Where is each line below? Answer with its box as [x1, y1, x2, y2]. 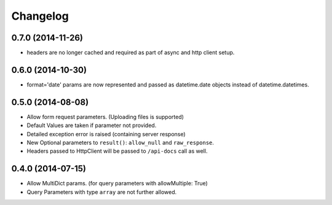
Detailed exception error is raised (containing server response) [26, 130, 186, 137]
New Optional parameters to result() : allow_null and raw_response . [26, 139, 215, 147]
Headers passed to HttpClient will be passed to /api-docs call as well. [26, 147, 208, 155]
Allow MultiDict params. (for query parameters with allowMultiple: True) [26, 180, 208, 187]
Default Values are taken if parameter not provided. [26, 122, 157, 129]
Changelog [11, 9, 69, 23]
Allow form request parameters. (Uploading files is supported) [26, 113, 184, 120]
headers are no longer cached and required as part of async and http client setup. [26, 49, 235, 56]
